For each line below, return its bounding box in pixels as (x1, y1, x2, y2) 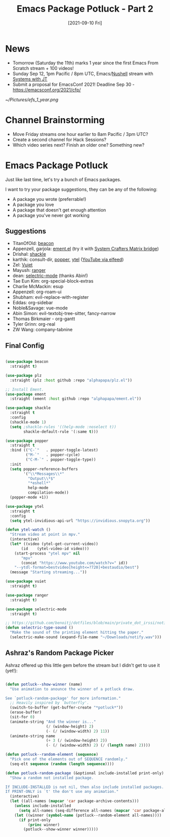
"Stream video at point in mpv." (10, 532, 80, 537)
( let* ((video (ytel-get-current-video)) (10, 541, 99, 547)
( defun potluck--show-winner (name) (5, 682, 82, 687)
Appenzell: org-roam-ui (12, 289, 62, 295)
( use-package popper (5, 438, 49, 443)
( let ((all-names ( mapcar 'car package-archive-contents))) (10, 798, 139, 804)
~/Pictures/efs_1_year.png (5, 96, 59, 102)
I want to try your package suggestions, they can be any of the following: (5, 186, 158, 192)
